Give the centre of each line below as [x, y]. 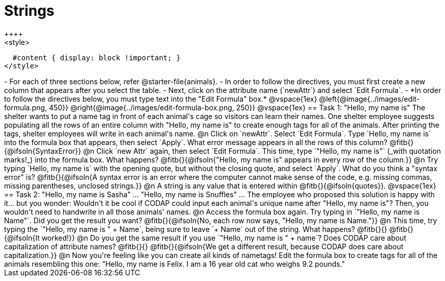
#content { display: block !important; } [96, 57]
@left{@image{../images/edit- [369, 99]
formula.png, [26, 107]
